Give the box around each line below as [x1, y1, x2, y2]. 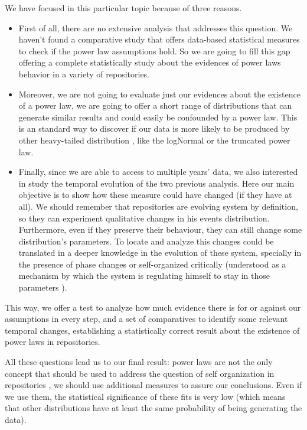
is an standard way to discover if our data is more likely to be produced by [18, 122, 290, 135]
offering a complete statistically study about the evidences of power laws [18, 56, 281, 69]
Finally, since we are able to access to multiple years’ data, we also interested [18, 165, 298, 178]
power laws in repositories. [5, 335, 100, 348]
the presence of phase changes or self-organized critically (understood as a [18, 258, 286, 270]
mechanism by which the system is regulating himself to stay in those [18, 269, 270, 282]
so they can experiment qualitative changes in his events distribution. [18, 211, 270, 224]
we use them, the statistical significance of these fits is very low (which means [5, 390, 286, 402]
